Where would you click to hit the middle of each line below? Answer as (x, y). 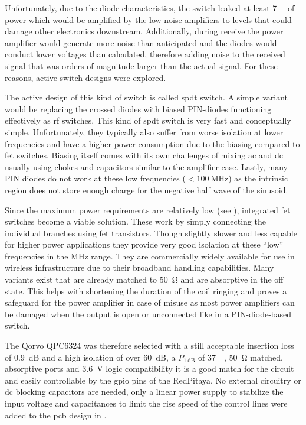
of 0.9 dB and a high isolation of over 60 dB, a (90, 357)
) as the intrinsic (258, 178)
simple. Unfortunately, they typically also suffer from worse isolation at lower (144, 132)
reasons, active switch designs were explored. (85, 77)
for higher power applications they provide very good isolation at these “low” (144, 244)
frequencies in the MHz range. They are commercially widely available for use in (150, 256)
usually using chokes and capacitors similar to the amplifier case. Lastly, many (146, 166)
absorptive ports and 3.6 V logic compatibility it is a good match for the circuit (149, 369)
